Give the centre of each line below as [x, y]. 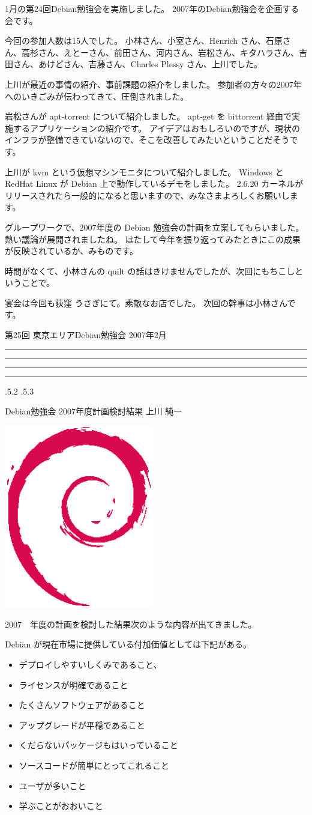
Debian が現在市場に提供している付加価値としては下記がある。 [128, 644]
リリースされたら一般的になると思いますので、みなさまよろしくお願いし [147, 195]
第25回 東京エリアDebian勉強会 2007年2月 [86, 335]
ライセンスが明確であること [73, 684]
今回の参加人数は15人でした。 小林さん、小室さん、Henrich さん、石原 [144, 41]
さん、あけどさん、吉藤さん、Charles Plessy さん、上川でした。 [137, 64]
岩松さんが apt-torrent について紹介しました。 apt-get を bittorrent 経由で [148, 116]
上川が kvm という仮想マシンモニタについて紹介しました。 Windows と [144, 171]
